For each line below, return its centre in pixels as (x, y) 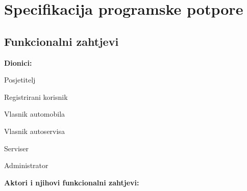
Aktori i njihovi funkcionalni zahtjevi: (72, 182)
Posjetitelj (20, 80)
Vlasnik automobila (35, 114)
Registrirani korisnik (36, 97)
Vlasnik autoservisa (34, 131)
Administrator (26, 165)
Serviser (16, 148)
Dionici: (18, 62)
